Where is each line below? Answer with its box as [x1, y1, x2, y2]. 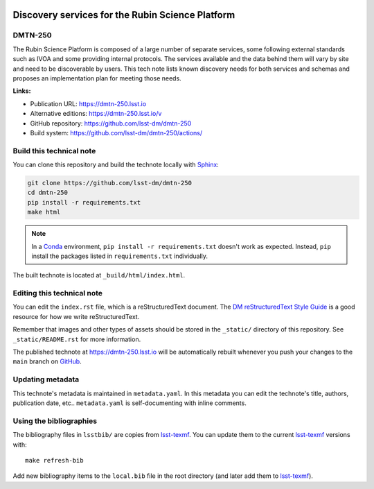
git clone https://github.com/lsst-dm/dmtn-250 [27, 179, 192, 187]
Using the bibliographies [12, 416, 97, 426]
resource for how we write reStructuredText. [12, 312, 140, 320]
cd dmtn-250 [27, 189, 69, 197]
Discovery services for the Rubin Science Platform [12, 9, 235, 21]
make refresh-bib [25, 456, 84, 464]
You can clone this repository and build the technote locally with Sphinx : [12, 160, 220, 169]
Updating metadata [12, 375, 80, 384]
